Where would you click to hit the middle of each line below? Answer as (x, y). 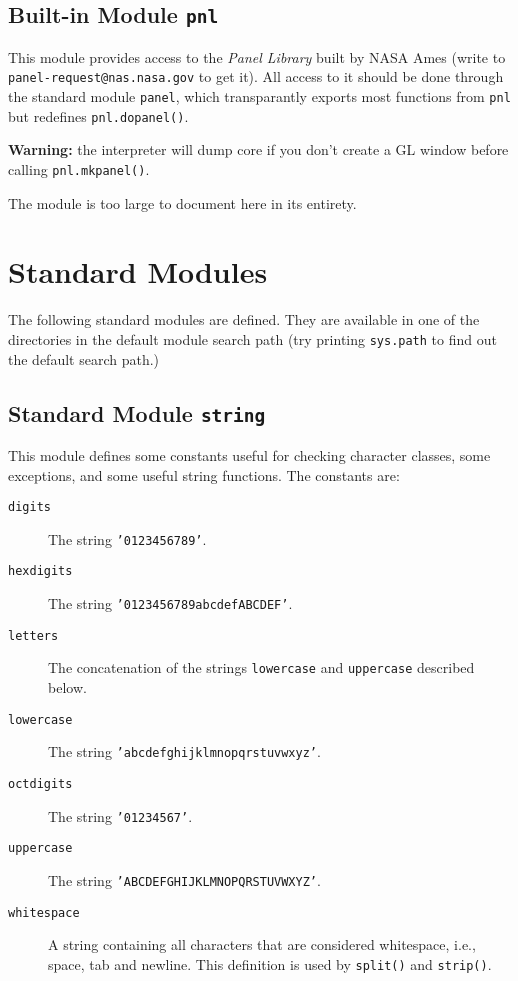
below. (67, 687)
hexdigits (40, 571)
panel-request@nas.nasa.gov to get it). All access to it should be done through (256, 76)
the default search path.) (84, 358)
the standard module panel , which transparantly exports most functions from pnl (259, 96)
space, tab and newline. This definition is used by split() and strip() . (270, 963)
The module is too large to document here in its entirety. (182, 202)
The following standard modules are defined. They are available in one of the (244, 319)
